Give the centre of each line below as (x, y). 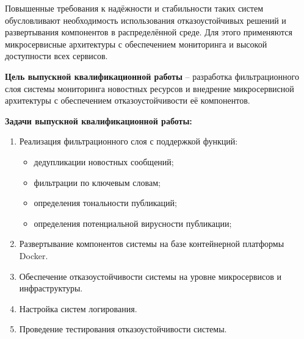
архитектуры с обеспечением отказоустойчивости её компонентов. (128, 100)
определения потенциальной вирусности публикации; (133, 223)
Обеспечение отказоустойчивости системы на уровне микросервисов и (150, 276)
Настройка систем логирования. (78, 308)
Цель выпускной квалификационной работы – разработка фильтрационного (152, 76)
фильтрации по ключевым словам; (97, 182)
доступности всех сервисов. (56, 56)
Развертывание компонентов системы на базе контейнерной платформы (152, 244)
